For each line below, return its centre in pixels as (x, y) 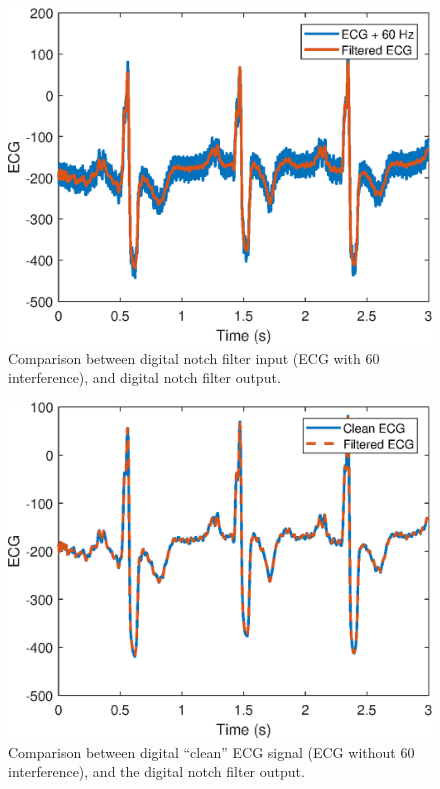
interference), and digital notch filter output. (144, 377)
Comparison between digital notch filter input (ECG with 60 (194, 357)
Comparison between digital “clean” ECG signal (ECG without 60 (211, 751)
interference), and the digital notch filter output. (156, 771)
